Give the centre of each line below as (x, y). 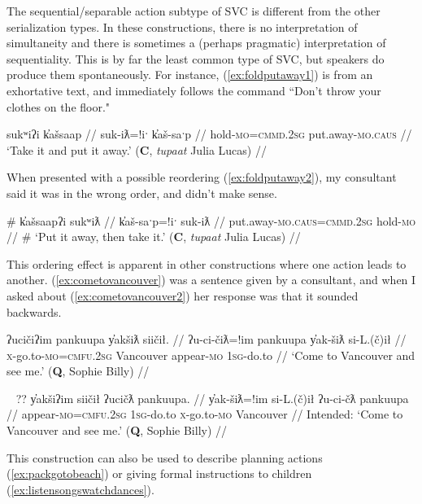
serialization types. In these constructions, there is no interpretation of (182, 26)
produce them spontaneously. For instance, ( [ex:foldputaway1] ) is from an (190, 75)
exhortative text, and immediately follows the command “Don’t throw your (194, 90)
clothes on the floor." (59, 106)
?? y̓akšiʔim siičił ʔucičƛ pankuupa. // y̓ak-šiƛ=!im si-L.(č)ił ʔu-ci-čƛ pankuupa (212, 398)
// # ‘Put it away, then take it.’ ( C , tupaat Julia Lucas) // (154, 237)
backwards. (34, 311)
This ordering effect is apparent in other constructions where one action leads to (207, 263)
